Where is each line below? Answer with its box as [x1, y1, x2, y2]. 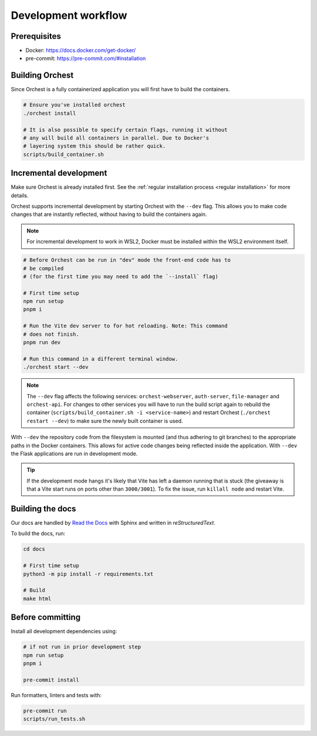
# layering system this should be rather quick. [23, 143, 166, 149]
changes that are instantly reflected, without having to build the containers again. [11, 211, 207, 218]
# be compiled [23, 265, 64, 272]
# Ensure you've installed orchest [23, 102, 126, 108]
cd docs [23, 546, 45, 552]
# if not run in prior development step [23, 644, 141, 650]
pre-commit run [23, 707, 67, 714]
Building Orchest [11, 71, 74, 81]
